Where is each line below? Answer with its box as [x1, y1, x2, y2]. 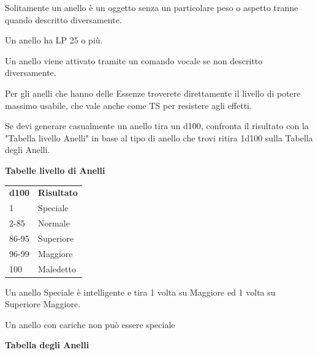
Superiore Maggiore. [5, 297, 81, 310]
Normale [38, 216, 70, 229]
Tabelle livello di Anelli [5, 163, 105, 176]
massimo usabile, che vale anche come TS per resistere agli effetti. [5, 99, 252, 111]
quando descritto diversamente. [5, 13, 122, 26]
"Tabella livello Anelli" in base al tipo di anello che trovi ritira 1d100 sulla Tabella [5, 131, 313, 144]
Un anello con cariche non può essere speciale [5, 318, 175, 331]
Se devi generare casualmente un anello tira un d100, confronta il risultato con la [5, 119, 309, 132]
